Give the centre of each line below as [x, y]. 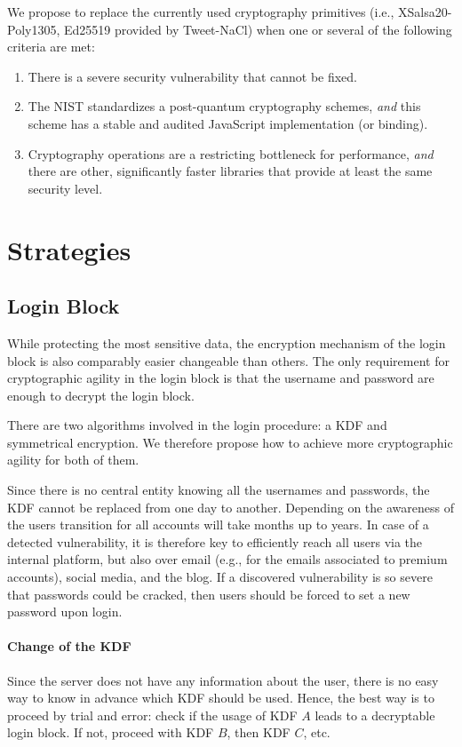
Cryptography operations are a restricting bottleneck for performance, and [231, 153]
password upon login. [65, 612]
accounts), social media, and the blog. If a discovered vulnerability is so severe [220, 577]
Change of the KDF [69, 646]
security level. [65, 188]
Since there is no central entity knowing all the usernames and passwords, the [219, 490]
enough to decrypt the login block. [101, 395]
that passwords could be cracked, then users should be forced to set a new [209, 594]
